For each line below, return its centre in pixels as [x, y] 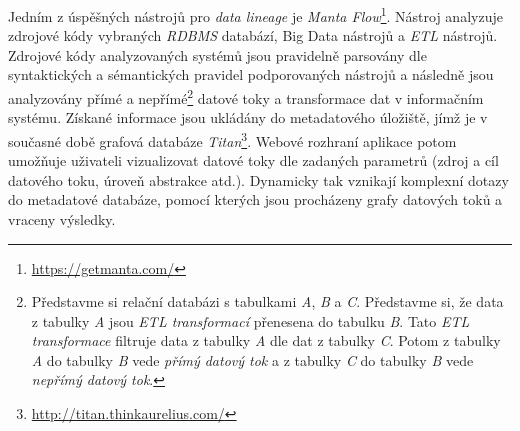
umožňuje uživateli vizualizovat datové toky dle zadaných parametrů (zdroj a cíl [253, 160]
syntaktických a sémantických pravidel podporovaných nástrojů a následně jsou [251, 74]
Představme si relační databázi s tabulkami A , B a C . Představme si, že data [267, 301]
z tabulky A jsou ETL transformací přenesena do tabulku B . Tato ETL [250, 320]
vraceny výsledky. [62, 218]
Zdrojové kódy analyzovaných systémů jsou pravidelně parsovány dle [217, 54]
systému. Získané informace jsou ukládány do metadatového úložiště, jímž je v [248, 117]
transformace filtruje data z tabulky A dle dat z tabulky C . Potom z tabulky [266, 340]
